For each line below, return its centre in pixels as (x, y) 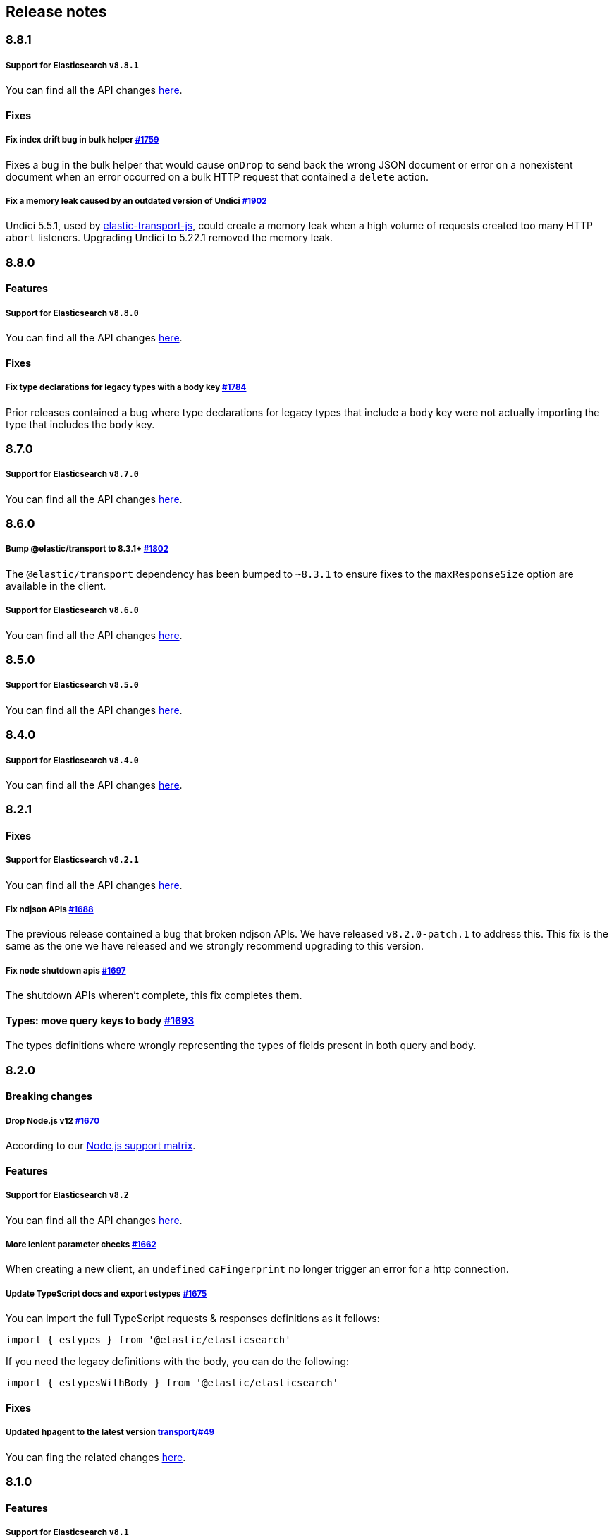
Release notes (56, 12)
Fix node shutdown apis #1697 (66, 970)
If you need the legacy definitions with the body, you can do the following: (178, 1362)
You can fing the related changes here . (96, 1457)
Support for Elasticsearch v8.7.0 (72, 474)
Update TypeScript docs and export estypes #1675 (106, 1294)
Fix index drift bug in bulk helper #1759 (82, 140)
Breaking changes (49, 1096)
